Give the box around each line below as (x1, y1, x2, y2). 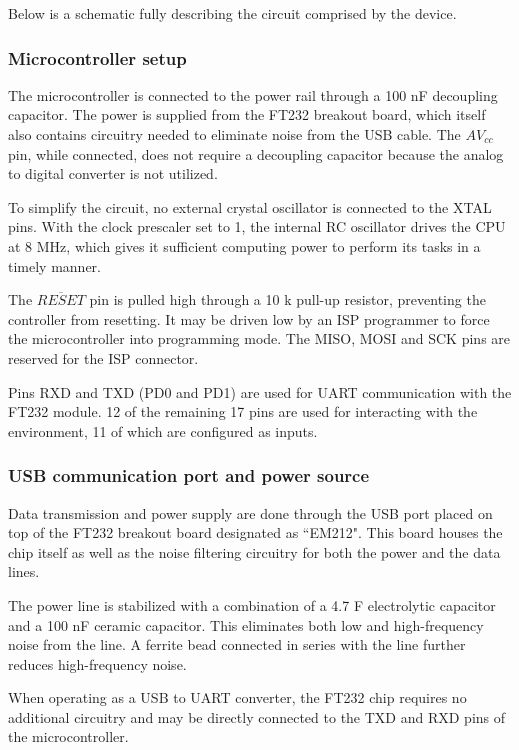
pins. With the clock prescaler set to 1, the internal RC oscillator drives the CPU (8, 216, 506, 237)
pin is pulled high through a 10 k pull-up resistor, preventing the (89, 289, 486, 310)
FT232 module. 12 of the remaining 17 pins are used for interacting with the (8, 401, 478, 422)
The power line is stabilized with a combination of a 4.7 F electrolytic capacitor (8, 594, 496, 615)
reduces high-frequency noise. (8, 653, 187, 674)
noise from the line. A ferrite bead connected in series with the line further (8, 634, 466, 655)
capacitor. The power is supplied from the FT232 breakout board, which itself (8, 104, 486, 125)
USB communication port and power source (8, 463, 370, 488)
